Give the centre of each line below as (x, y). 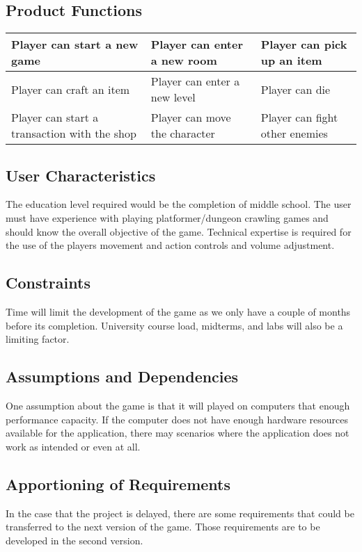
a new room (184, 60)
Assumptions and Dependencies (122, 376)
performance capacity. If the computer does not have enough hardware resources (177, 419)
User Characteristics (81, 175)
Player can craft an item (71, 89)
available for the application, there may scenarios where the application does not (178, 433)
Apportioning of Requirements (118, 484)
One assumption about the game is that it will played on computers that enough (178, 405)
